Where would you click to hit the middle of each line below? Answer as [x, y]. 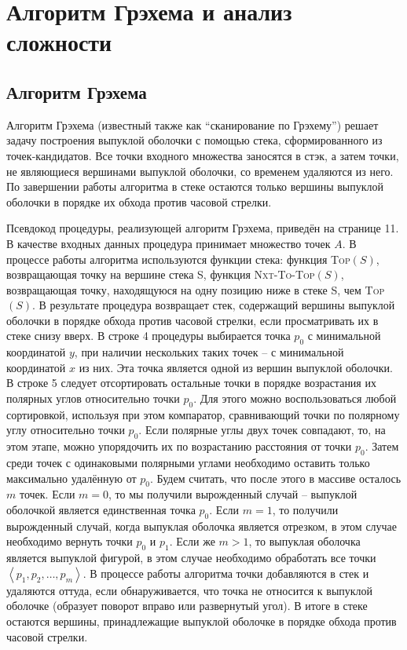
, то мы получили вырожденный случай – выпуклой [233, 494]
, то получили [305, 510]
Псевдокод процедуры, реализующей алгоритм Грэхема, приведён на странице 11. [203, 228]
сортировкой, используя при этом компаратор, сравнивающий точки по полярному [203, 414]
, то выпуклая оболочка [304, 541]
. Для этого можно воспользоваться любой [295, 398]
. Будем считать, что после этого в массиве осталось [275, 478]
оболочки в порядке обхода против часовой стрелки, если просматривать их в [192, 320]
